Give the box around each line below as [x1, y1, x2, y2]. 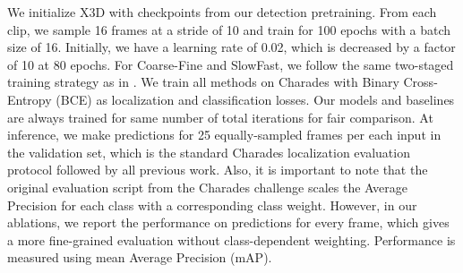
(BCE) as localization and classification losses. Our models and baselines [56, 90, 455, 108]
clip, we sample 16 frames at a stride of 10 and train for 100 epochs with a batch [7, 20, 451, 38]
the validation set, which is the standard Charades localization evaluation [7, 142, 410, 161]
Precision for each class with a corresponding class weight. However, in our [7, 195, 417, 214]
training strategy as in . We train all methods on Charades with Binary [7, 73, 399, 91]
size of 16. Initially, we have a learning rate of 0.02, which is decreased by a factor [7, 38, 456, 56]
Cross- [403, 73, 438, 91]
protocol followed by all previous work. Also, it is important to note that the [7, 160, 428, 179]
